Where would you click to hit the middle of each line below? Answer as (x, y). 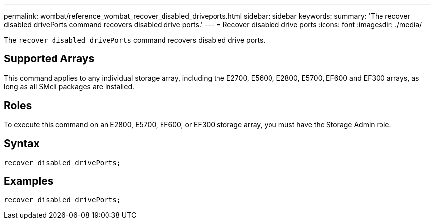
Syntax (22, 144)
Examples (29, 181)
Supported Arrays (49, 59)
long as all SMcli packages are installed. (69, 86)
